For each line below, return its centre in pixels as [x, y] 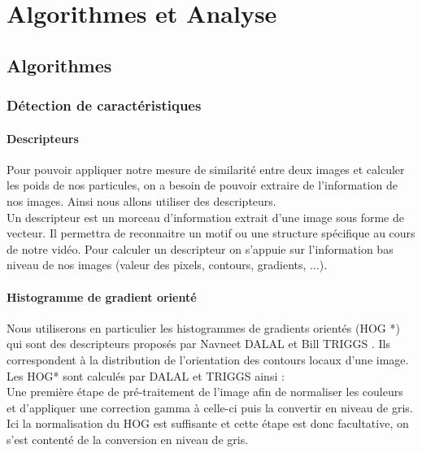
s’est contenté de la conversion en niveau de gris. [128, 439]
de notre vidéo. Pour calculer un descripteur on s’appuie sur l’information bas [200, 248]
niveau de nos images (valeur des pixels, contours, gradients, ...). [167, 265]
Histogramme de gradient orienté [102, 296]
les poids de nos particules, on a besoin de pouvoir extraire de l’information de [202, 185]
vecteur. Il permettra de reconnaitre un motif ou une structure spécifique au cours [211, 233]
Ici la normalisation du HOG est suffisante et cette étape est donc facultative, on [208, 423]
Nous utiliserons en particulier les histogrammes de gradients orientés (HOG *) [203, 327]
